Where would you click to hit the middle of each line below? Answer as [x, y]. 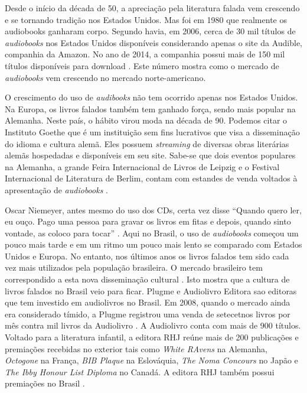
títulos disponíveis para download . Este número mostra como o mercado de [142, 65]
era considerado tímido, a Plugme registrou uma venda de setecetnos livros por [148, 314]
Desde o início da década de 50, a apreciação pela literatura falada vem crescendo [152, 8]
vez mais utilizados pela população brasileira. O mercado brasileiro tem [134, 267]
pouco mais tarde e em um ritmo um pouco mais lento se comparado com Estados [153, 244]
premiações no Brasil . [45, 383]
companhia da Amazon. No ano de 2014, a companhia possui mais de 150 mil [145, 54]
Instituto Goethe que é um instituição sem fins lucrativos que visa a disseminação [152, 131]
